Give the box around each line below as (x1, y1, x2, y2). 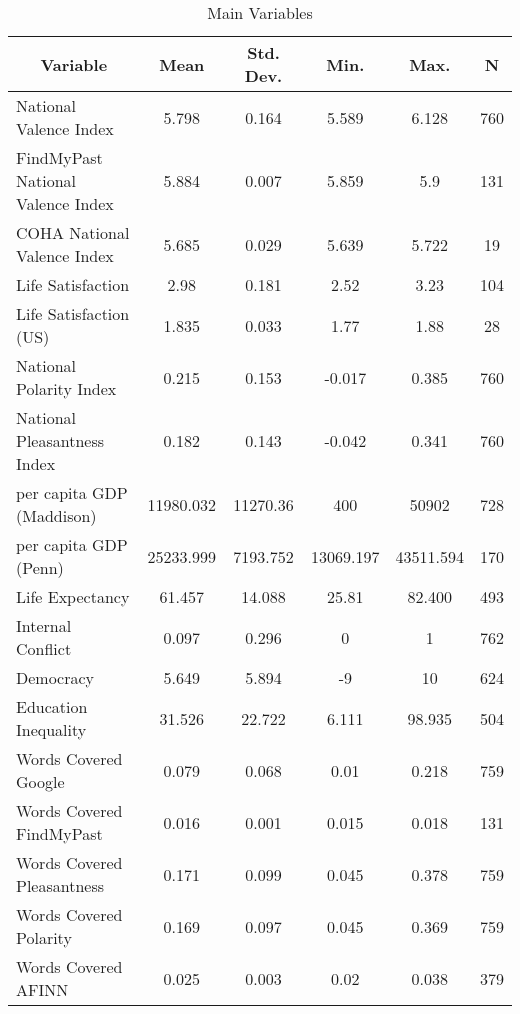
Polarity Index (16, 377, 117, 400)
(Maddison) (16, 504, 97, 527)
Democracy (16, 666, 95, 689)
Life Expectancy (16, 585, 130, 608)
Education (16, 695, 88, 718)
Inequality (16, 718, 87, 741)
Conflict (16, 637, 72, 660)
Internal (16, 614, 72, 637)
